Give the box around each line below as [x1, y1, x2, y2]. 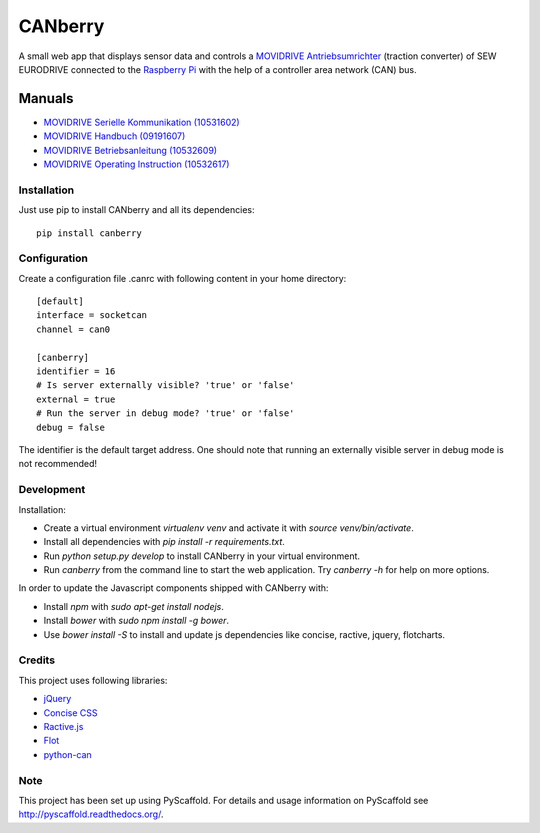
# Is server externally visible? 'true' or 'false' [36, 380, 295, 391]
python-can [43, 748, 92, 760]
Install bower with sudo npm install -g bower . [43, 615, 230, 627]
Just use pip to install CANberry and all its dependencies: [18, 204, 255, 216]
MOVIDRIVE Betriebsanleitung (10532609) [43, 144, 218, 156]
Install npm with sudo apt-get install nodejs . [43, 600, 225, 612]
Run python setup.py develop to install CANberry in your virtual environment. [43, 550, 360, 562]
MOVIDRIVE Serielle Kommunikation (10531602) [43, 116, 240, 128]
